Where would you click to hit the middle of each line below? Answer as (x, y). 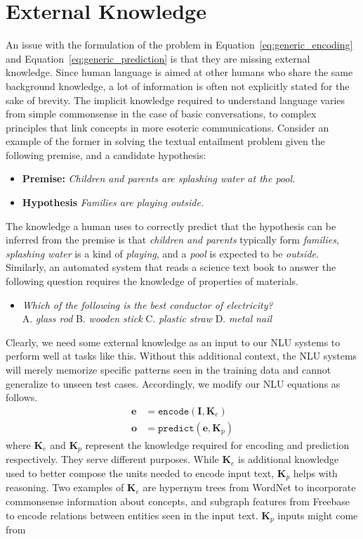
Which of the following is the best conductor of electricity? (147, 304)
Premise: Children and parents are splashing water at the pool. (159, 178)
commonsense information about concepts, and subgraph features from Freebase (178, 501)
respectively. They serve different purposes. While (112, 459)
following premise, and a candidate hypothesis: (106, 154)
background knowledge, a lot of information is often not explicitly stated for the (178, 85)
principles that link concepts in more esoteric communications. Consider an (167, 127)
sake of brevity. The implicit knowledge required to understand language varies (176, 100)
